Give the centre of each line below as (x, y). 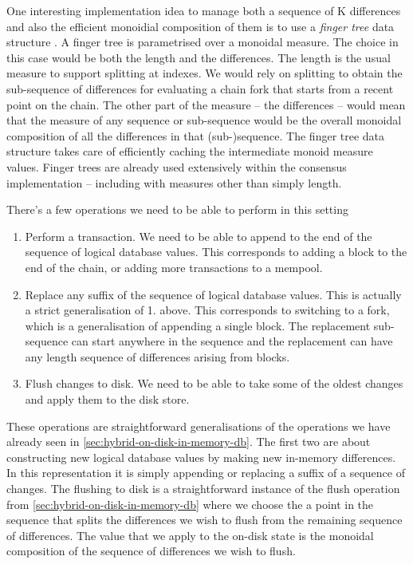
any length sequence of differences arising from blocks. (157, 356)
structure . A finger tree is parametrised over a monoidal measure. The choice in (203, 42)
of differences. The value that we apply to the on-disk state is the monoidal (190, 535)
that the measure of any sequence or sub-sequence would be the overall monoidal (204, 120)
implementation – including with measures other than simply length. (174, 182)
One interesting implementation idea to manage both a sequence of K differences (204, 10)
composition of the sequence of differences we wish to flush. (151, 551)
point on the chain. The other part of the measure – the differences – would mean (206, 104)
